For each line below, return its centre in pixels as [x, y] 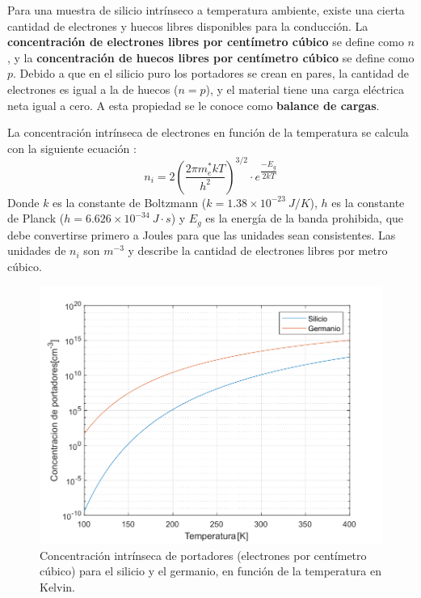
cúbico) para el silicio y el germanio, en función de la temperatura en [210, 571]
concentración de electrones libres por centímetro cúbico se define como [206, 42]
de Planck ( [36, 218]
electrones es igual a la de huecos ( [93, 89]
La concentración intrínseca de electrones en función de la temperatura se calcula [208, 132]
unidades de [37, 250]
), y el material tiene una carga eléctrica [305, 89]
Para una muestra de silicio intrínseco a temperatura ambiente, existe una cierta [206, 10]
